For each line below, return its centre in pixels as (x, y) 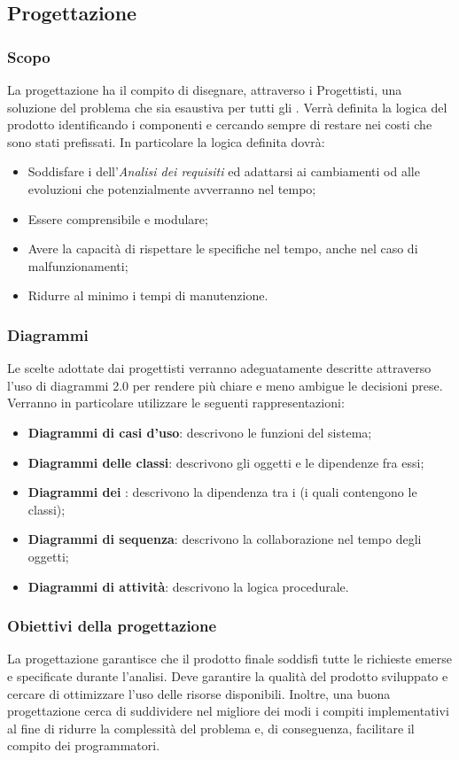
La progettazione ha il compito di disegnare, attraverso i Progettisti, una (205, 89)
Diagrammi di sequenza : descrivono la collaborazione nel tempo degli (225, 539)
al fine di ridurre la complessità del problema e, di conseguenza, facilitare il (211, 728)
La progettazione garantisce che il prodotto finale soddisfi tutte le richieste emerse (230, 659)
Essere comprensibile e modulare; (118, 218)
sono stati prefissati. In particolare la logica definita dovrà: (166, 141)
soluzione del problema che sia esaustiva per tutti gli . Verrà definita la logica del (227, 107)
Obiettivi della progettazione (112, 626)
